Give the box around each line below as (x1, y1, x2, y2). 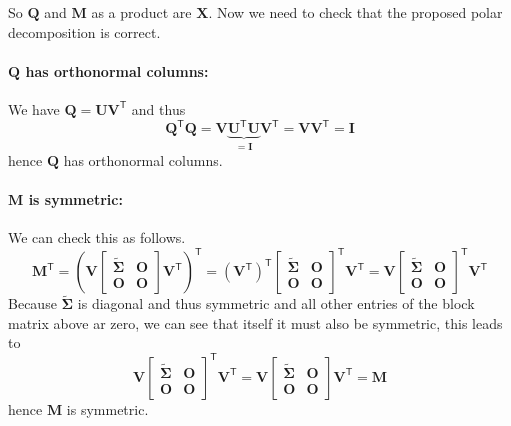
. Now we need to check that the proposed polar (208, 2, 503, 22)
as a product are (91, 2, 192, 22)
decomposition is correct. (8, 21, 161, 42)
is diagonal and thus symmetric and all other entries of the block (77, 293, 475, 314)
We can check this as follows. (8, 226, 186, 247)
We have (8, 98, 60, 119)
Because (8, 293, 57, 314)
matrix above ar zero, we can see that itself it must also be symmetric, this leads (8, 312, 503, 333)
